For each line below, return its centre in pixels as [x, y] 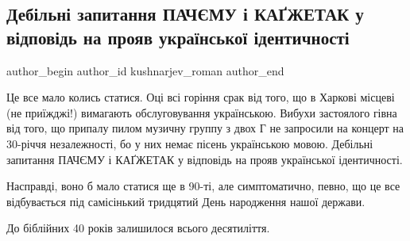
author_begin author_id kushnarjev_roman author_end [145, 70]
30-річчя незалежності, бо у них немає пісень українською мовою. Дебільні [190, 143]
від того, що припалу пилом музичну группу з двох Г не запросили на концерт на [205, 128]
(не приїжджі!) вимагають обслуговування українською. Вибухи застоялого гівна [202, 112]
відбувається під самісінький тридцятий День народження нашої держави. [186, 201]
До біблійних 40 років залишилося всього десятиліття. [138, 228]
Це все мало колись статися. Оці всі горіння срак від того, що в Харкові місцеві [201, 97]
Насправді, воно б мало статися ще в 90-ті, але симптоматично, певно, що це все [203, 186]
